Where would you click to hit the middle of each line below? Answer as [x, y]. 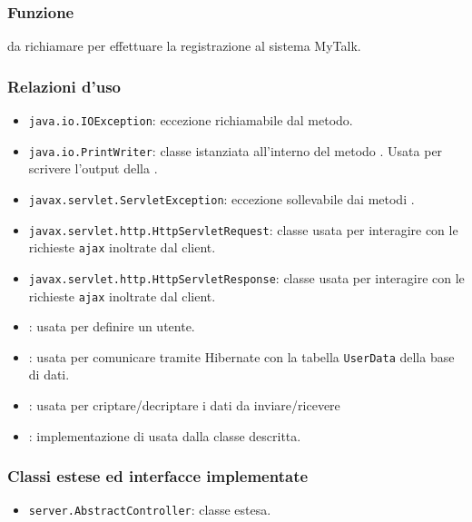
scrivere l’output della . [93, 168]
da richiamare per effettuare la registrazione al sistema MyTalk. [184, 46]
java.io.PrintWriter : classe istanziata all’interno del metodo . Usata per [236, 150]
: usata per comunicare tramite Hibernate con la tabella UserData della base [241, 356]
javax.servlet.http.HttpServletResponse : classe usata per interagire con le [246, 277]
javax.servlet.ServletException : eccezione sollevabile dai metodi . [221, 198]
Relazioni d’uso [64, 86]
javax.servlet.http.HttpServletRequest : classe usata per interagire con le [243, 229]
